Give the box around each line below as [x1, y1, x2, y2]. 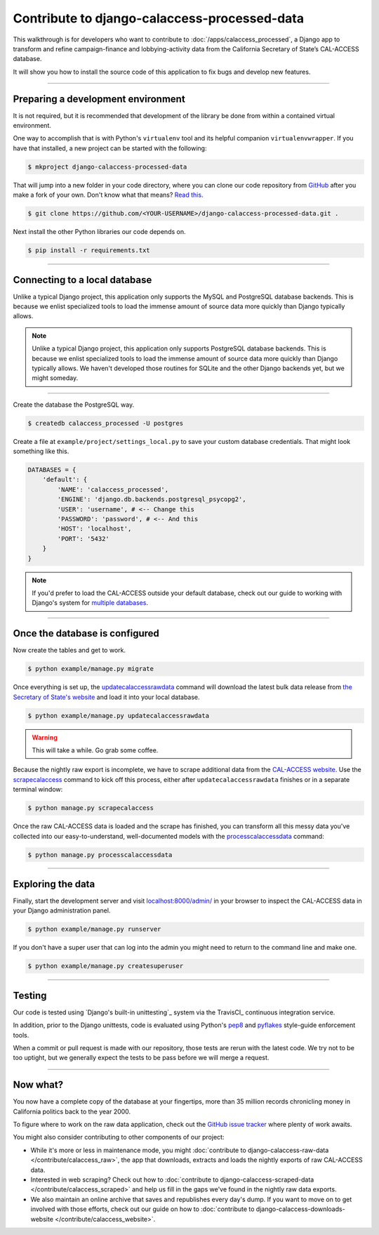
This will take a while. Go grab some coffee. [32, 745, 159, 754]
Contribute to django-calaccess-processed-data [13, 11, 305, 26]
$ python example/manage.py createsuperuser [27, 962, 184, 970]
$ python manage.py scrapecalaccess [27, 804, 154, 812]
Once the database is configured [13, 627, 159, 639]
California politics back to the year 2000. [13, 1107, 131, 1116]
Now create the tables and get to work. [13, 646, 126, 655]
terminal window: [13, 785, 63, 794]
